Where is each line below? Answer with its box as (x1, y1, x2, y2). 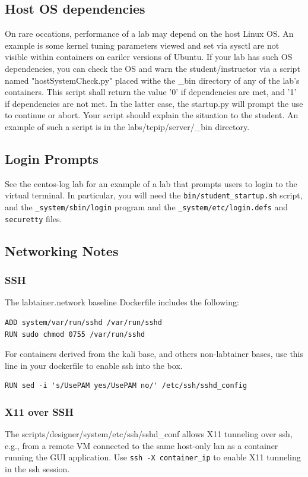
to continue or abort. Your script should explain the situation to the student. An (5, 109, 299, 121)
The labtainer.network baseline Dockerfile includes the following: (5, 296, 239, 308)
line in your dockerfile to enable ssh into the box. (5, 359, 183, 371)
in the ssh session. (5, 462, 70, 475)
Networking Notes (5, 241, 119, 260)
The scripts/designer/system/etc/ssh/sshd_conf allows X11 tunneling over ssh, (5, 428, 293, 440)
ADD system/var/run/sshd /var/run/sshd (5, 318, 162, 327)
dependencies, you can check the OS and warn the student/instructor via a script (5, 62, 300, 74)
